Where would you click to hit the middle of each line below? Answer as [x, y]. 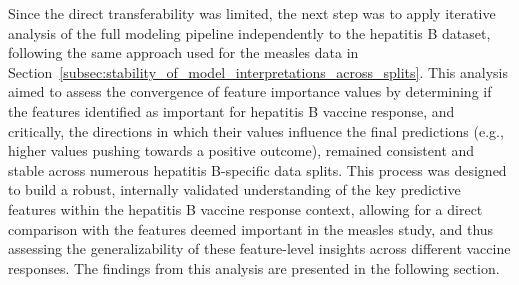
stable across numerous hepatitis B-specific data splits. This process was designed [257, 169]
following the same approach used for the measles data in [183, 52]
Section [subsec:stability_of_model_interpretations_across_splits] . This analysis [258, 71]
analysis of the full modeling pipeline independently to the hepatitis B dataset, [249, 32]
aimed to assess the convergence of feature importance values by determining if [250, 91]
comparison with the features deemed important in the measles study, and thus [251, 228]
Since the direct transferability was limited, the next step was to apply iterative [252, 13]
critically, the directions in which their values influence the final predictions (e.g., [256, 130]
